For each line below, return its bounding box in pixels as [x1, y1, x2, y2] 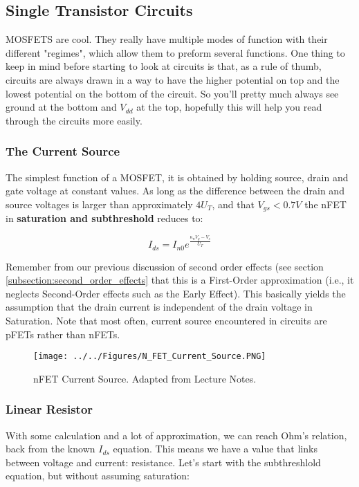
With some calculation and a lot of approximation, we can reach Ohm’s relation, [6, 428, 347, 442]
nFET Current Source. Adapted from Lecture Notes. [33, 371, 257, 385]
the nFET [304, 196, 347, 211]
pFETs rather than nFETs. [6, 327, 120, 341]
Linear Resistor [6, 401, 93, 418]
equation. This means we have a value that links [113, 441, 317, 456]
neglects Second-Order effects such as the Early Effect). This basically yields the [6, 286, 346, 300]
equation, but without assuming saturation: [6, 468, 190, 483]
